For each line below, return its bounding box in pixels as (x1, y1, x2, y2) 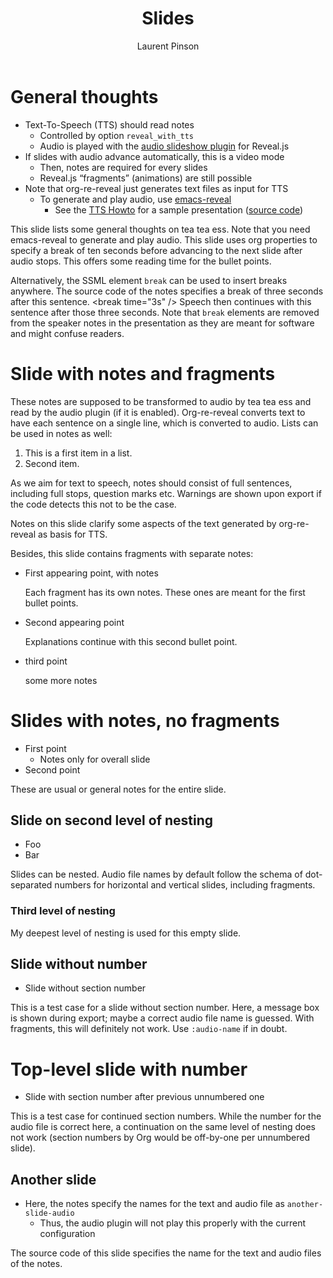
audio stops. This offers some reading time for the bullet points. (10, 255, 272, 267)
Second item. (24, 457, 80, 469)
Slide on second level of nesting (10, 812, 214, 829)
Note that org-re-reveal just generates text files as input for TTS (24, 182, 289, 194)
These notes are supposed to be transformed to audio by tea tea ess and (10, 395, 312, 407)
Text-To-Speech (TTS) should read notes (24, 118, 195, 131)
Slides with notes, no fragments (10, 709, 280, 732)
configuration (39, 1228, 96, 1240)
